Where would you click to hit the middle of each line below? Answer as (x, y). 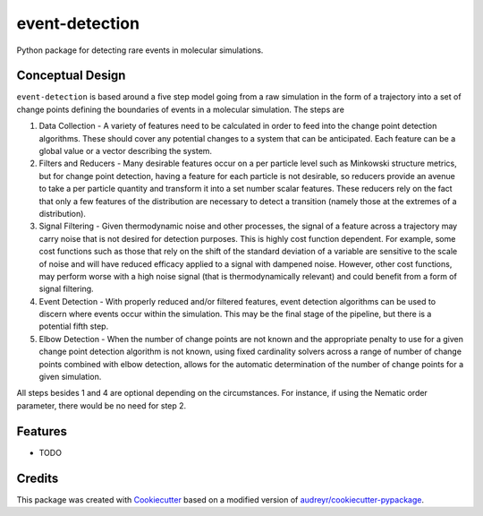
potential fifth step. (74, 326)
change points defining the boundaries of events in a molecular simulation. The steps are (180, 109)
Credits (38, 478)
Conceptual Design (71, 76)
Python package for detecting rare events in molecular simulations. (140, 50)
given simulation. (70, 377)
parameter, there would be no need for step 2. (102, 405)
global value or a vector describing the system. (126, 151)
